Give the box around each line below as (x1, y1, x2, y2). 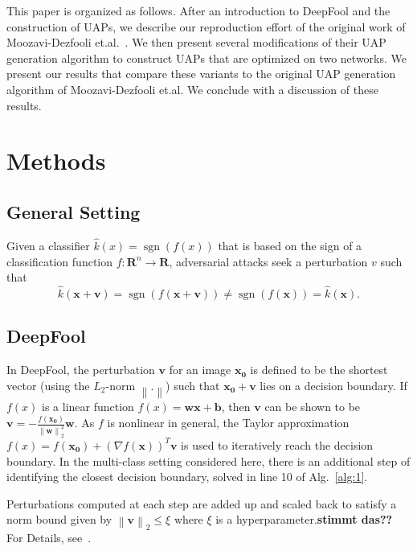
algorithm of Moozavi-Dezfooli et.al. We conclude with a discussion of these (6, 80, 378, 97)
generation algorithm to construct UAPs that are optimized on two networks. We (6, 49, 407, 66)
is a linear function (42, 398, 134, 415)
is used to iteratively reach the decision (181, 436, 374, 453)
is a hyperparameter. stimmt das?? (215, 511, 393, 528)
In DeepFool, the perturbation (6, 361, 155, 378)
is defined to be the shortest (250, 361, 388, 378)
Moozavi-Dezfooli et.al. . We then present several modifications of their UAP (6, 34, 386, 51)
